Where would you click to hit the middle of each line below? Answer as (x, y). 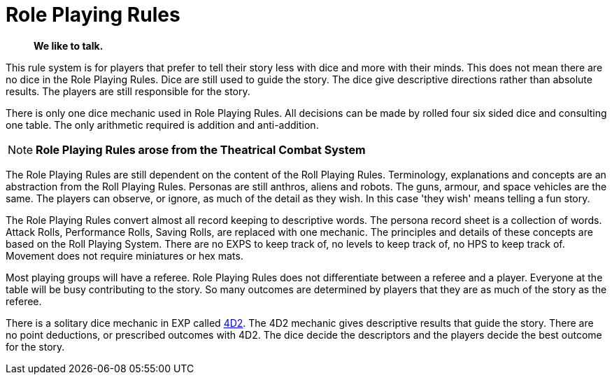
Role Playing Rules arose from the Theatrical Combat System (201, 149)
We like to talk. (69, 45)
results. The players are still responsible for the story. (128, 91)
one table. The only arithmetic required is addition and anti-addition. (162, 125)
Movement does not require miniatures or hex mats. (124, 255)
